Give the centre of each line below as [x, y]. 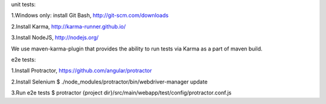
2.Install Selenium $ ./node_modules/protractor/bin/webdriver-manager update [109, 82]
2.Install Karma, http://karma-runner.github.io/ [69, 26]
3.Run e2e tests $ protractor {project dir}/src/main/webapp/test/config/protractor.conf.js [121, 93]
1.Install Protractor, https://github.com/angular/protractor [81, 71]
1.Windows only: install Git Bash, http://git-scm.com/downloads [90, 16]
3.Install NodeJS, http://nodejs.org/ [55, 38]
